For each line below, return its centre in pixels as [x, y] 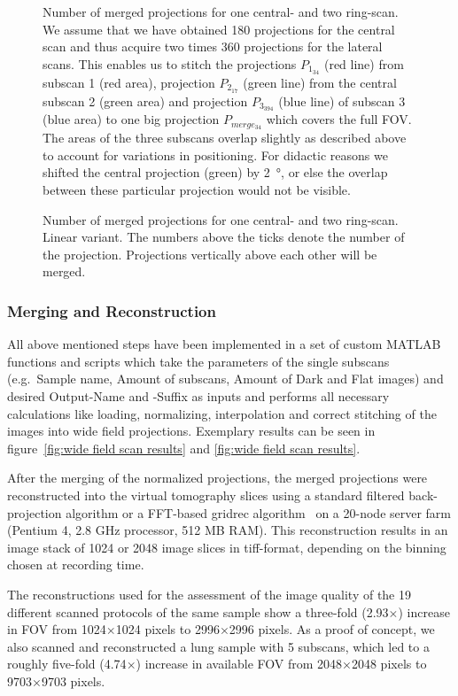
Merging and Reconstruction [112, 310]
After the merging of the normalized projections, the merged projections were [217, 478]
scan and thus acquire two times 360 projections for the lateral [213, 46]
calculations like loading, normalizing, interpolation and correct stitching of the [222, 413]
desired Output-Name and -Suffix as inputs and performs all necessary [198, 395]
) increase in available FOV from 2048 [239, 664]
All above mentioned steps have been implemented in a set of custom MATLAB [224, 344]
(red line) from [364, 63]
